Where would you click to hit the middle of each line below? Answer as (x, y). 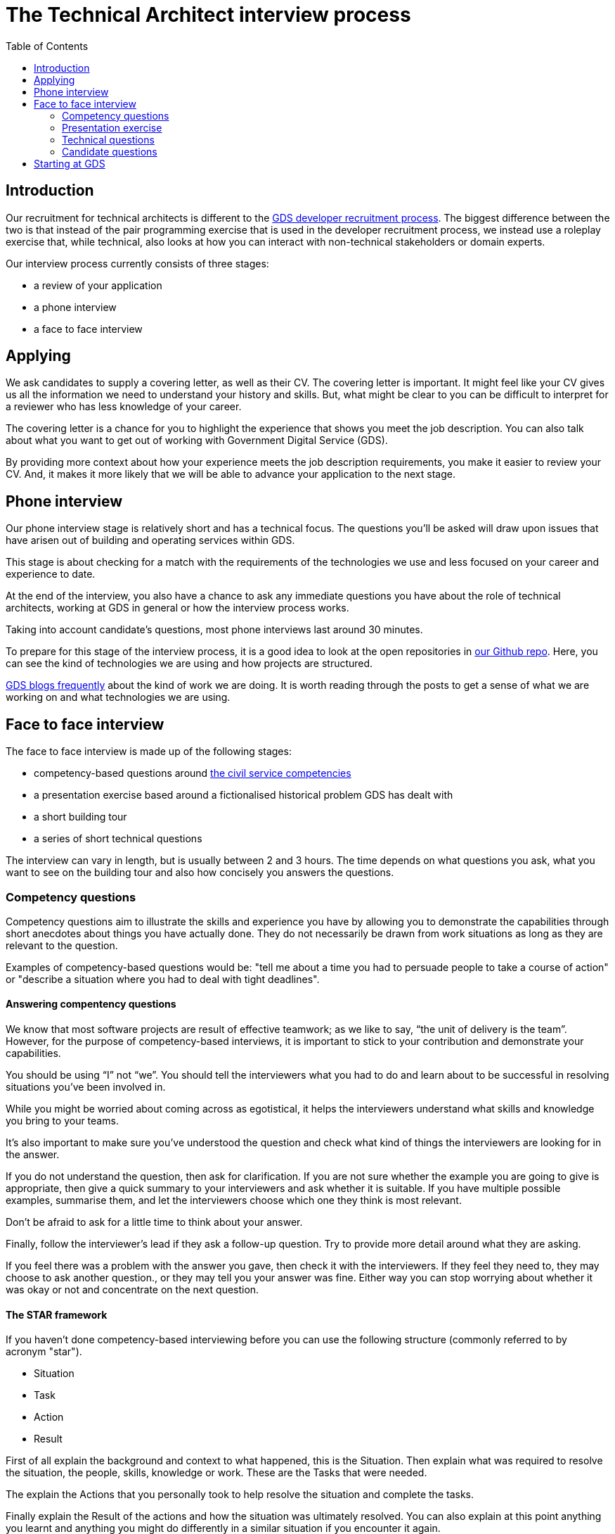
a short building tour (80, 817)
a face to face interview (88, 329)
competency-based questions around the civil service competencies (193, 773)
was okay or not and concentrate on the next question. (132, 1290)
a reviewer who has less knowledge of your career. (124, 407)
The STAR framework (57, 1314)
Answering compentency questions (91, 1004)
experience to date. (51, 574)
